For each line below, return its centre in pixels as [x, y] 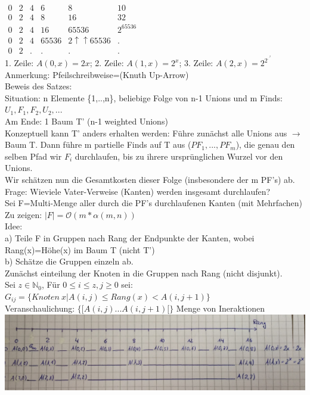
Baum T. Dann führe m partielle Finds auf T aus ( [98, 144]
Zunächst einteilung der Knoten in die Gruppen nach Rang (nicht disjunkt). [144, 273]
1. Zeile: [19, 63]
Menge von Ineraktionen [221, 308]
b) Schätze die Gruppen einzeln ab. [69, 261]
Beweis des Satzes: [38, 86]
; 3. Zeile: [196, 63]
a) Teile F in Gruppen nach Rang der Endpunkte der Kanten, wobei [130, 237]
